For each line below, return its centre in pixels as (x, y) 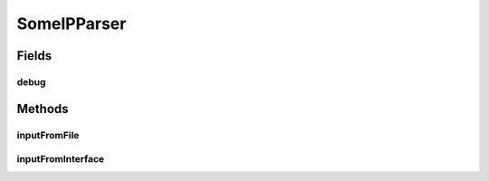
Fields (34, 56)
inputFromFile (48, 135)
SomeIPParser (72, 24)
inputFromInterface (61, 159)
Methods (43, 109)
